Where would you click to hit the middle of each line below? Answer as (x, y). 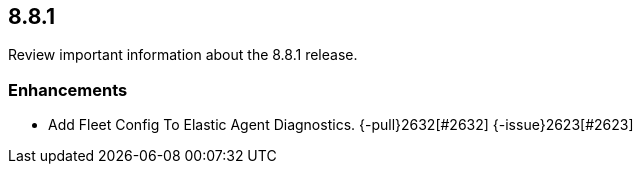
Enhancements (68, 89)
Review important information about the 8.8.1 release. (183, 55)
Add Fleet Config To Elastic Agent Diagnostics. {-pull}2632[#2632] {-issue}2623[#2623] (341, 125)
